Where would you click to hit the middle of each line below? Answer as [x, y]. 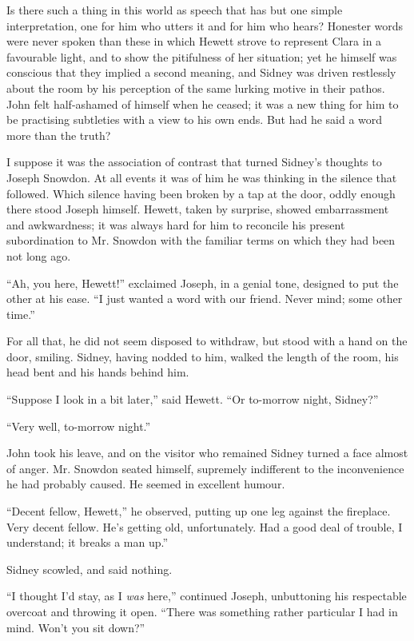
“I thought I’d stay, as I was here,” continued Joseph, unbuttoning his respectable [207, 596]
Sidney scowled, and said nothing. [90, 569]
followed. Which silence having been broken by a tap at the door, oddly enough [201, 193]
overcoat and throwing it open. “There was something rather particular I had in [202, 611]
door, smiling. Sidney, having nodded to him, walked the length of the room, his [203, 356]
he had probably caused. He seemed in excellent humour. [146, 484]
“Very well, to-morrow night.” [79, 426]
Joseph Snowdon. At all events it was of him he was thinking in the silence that [202, 177]
